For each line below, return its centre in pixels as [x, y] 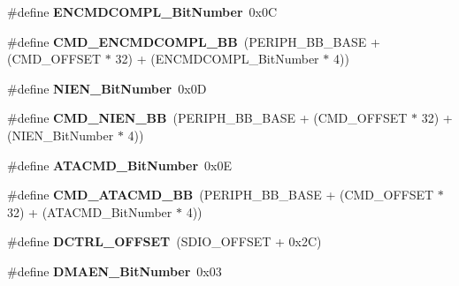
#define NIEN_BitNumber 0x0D [107, 88]
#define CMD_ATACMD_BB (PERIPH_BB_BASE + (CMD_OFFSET [221, 195]
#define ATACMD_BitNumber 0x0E [119, 165]
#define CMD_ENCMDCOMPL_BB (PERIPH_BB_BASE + [194, 41]
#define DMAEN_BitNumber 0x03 [115, 271]
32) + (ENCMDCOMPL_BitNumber [217, 59]
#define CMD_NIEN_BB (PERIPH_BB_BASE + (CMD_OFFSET [207, 118]
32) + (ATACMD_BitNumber [90, 211]
